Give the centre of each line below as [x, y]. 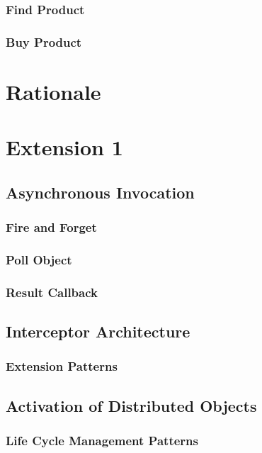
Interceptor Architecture [98, 331]
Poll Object [39, 259]
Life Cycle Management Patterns [102, 441]
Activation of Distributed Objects [131, 405]
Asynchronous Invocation [100, 192]
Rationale [53, 91]
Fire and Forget [51, 227]
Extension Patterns [62, 366]
